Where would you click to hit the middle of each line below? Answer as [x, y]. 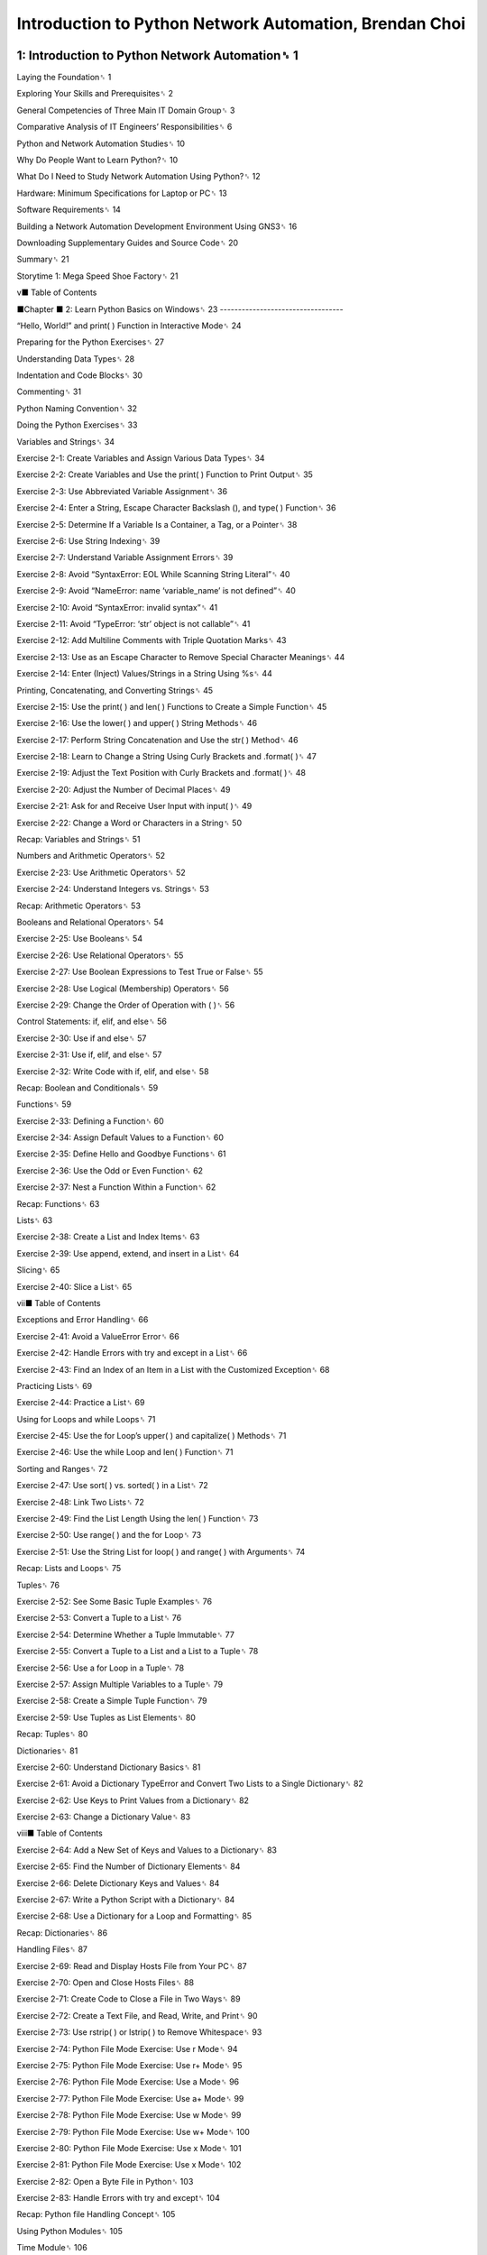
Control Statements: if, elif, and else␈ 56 [92, 1022]
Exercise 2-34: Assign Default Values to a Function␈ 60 [120, 1137]
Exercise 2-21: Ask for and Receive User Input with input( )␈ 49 [134, 806]
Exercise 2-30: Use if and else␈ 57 [82, 1038]
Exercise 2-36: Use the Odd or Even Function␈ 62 [110, 1170]
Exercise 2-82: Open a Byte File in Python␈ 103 [105, 2181]
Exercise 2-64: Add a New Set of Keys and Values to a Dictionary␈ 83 [147, 1850]
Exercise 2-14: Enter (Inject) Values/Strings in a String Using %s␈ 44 [144, 674]
